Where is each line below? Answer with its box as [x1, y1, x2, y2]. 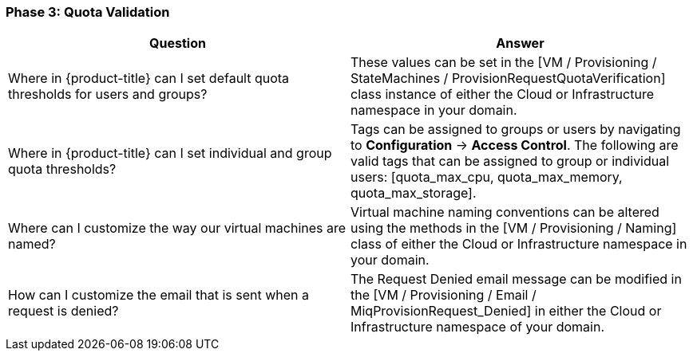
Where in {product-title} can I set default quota [8, 70, 290, 87]
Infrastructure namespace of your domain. [350, 319, 604, 335]
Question [149, 35, 206, 52]
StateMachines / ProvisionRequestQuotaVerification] [350, 70, 666, 87]
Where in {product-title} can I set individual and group [8, 145, 332, 162]
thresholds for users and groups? [8, 86, 208, 103]
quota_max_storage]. [350, 185, 477, 202]
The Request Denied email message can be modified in [350, 271, 682, 288]
